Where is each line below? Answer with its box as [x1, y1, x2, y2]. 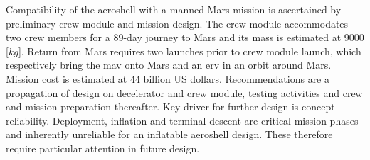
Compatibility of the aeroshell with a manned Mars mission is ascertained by [6, 2, 342, 16]
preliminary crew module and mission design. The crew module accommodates [6, 16, 349, 30]
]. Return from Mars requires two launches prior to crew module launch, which [18, 43, 361, 58]
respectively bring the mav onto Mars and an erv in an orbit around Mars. [6, 57, 332, 72]
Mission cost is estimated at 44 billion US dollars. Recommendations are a [6, 71, 329, 86]
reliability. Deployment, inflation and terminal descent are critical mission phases [6, 113, 359, 127]
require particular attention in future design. [6, 140, 200, 155]
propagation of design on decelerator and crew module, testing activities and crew [6, 85, 363, 100]
